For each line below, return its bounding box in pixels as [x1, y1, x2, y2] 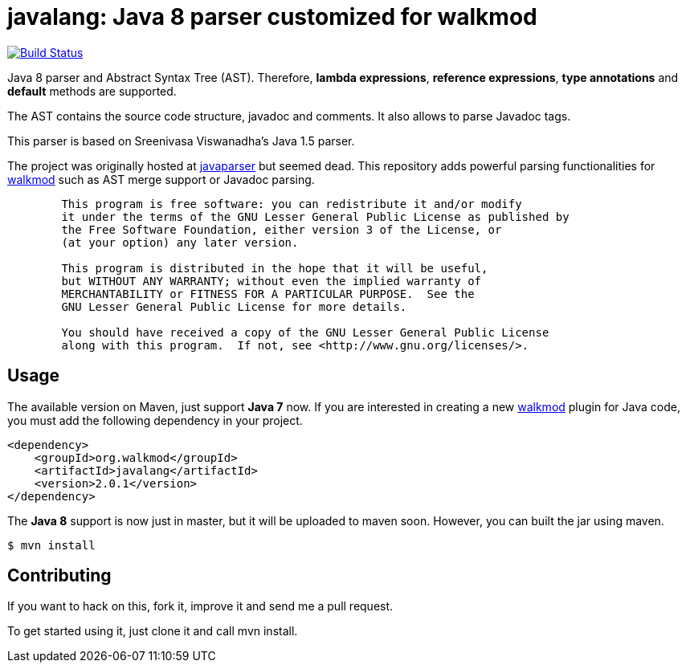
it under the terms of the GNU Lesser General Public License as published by [61, 210, 570, 223]
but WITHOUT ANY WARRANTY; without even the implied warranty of [61, 274, 482, 288]
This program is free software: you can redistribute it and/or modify [61, 197, 522, 210]
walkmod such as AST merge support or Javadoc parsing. [7, 172, 315, 186]
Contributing [7, 565, 112, 586]
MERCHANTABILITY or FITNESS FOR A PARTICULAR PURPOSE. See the [61, 287, 475, 300]
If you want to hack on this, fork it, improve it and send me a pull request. [7, 599, 394, 614]
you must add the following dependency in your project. [7, 413, 303, 427]
